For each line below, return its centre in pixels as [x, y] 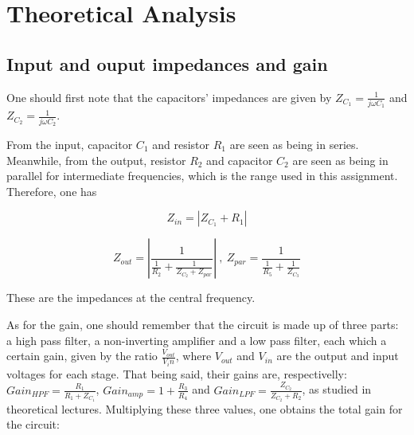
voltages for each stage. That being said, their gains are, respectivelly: [177, 373]
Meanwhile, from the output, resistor [96, 160]
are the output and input [338, 356]
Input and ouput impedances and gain [167, 63]
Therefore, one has [52, 191]
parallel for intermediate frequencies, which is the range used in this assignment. [202, 176]
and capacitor [240, 160]
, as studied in [337, 389]
